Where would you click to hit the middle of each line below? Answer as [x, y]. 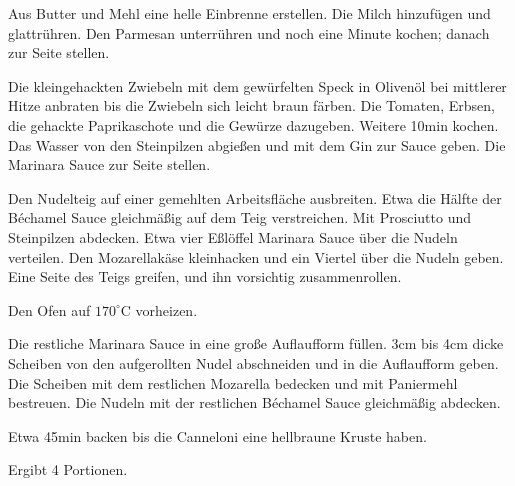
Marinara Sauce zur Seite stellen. [109, 164]
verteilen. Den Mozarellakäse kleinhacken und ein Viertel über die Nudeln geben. [256, 256]
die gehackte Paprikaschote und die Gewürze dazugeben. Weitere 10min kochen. [253, 124]
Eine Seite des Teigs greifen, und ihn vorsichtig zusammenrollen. [205, 276]
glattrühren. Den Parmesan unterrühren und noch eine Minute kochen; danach [249, 32]
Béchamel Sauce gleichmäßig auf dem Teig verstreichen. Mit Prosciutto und [240, 217]
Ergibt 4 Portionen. [68, 469]
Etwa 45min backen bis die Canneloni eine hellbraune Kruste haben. [217, 435]
